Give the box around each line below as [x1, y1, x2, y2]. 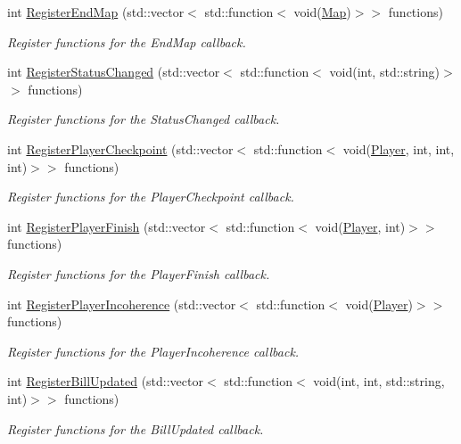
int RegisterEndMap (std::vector [7, 3, 185, 21]
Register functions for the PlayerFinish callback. [7, 264, 270, 283]
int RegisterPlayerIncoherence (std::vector [7, 294, 236, 313]
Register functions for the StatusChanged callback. [7, 110, 280, 128]
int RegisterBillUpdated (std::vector [7, 372, 203, 391]
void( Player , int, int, [342, 139, 455, 158]
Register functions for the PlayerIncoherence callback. [7, 341, 300, 360]
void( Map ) [293, 3, 351, 21]
